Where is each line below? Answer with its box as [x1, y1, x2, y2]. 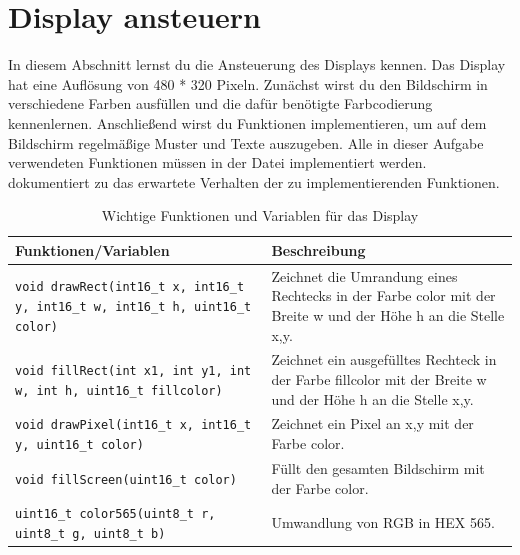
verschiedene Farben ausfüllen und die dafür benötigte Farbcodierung [8, 93, 433, 114]
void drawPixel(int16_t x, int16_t [15, 418, 252, 433]
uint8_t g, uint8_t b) [15, 527, 166, 542]
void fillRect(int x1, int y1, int [15, 364, 252, 379]
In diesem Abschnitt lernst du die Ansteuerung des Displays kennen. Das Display [8, 54, 506, 75]
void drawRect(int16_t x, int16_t [15, 280, 245, 295]
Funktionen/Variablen [15, 239, 170, 260]
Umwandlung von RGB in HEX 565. [271, 512, 495, 533]
